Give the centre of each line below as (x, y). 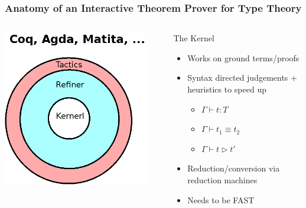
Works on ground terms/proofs (243, 57)
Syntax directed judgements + (242, 77)
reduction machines (222, 179)
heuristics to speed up (227, 89)
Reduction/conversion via (234, 168)
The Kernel (194, 38)
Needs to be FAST (221, 199)
